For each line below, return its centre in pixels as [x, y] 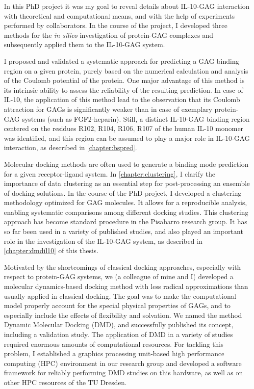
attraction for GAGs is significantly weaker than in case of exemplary [108, 109]
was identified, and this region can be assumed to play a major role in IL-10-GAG [127, 138]
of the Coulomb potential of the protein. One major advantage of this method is [124, 80]
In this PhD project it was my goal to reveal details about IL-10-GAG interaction [127, 6]
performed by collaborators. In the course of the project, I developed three [116, 25]
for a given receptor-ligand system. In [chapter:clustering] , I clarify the [110, 173]
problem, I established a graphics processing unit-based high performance [114, 353]
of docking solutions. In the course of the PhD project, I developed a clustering [123, 193]
